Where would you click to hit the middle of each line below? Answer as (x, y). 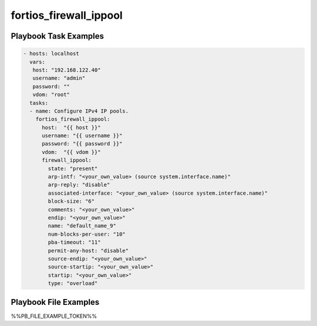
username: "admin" (59, 78)
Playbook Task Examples (58, 36)
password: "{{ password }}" (82, 144)
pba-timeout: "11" (74, 242)
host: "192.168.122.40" (67, 70)
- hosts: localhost (51, 54)
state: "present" (73, 168)
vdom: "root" (51, 95)
